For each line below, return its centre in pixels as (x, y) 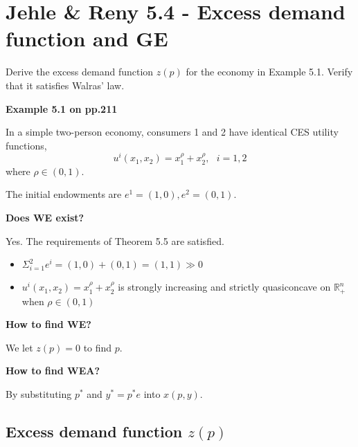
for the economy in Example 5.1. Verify (269, 72)
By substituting (39, 393)
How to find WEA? (53, 371)
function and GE (87, 38)
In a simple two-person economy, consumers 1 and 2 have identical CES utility (172, 132)
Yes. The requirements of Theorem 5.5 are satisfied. (115, 240)
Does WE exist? (45, 217)
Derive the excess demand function (80, 72)
